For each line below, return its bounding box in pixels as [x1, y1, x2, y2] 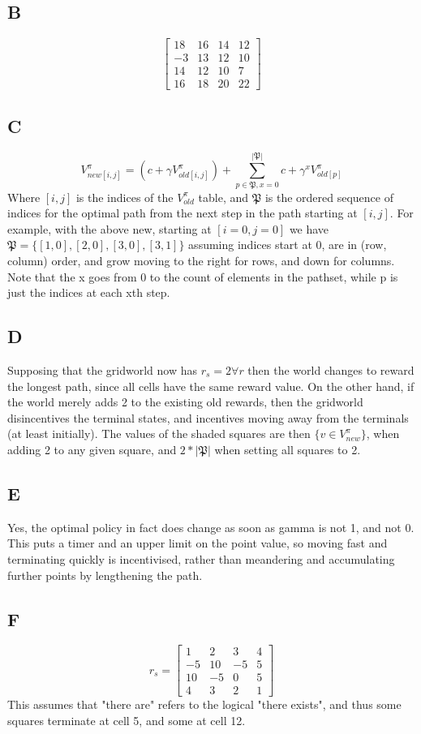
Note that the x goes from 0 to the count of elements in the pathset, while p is [7, 268, 398, 285]
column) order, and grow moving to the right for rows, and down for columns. [7, 252, 395, 269]
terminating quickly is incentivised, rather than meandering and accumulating [7, 550, 395, 567]
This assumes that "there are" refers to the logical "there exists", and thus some [7, 696, 402, 713]
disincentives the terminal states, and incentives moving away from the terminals [7, 409, 409, 426]
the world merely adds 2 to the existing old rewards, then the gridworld [7, 393, 363, 410]
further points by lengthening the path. [7, 566, 203, 583]
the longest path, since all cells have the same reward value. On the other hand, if [7, 377, 415, 394]
